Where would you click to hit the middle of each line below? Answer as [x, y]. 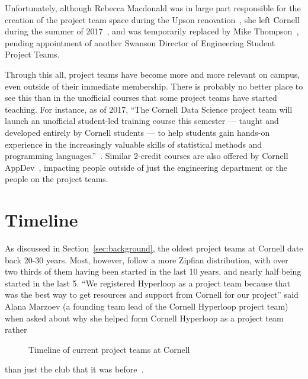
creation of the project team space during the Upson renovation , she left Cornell [152, 19]
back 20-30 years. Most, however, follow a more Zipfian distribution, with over [147, 259]
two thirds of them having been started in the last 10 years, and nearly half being [153, 271]
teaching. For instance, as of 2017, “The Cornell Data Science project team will [149, 109]
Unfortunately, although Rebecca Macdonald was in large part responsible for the [153, 8]
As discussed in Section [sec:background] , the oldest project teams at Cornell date [154, 248]
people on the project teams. [57, 179]
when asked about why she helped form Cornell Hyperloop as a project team [144, 318]
